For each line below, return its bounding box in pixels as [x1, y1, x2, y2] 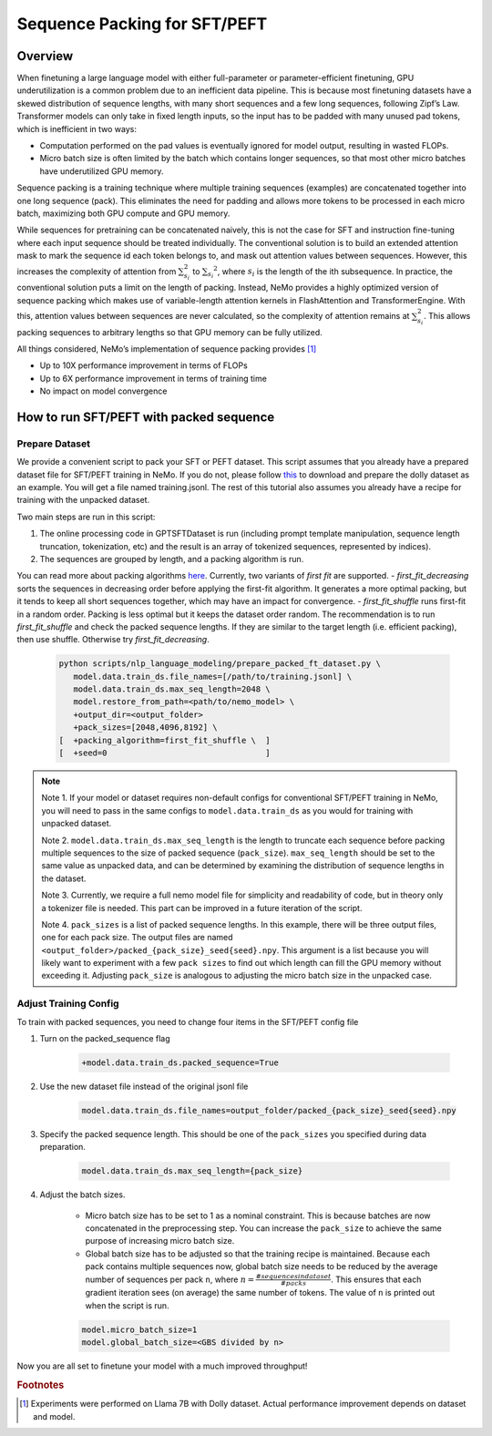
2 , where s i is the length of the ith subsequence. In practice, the [212, 264, 453, 279]
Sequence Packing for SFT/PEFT [16, 14, 268, 34]
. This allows [424, 310, 471, 321]
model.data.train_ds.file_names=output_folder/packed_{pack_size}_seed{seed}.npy [81, 1105, 457, 1115]
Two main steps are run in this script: [16, 511, 156, 522]
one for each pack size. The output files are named [41, 932, 233, 943]
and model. [33, 1410, 76, 1421]
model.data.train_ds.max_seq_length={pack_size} [81, 1166, 303, 1176]
